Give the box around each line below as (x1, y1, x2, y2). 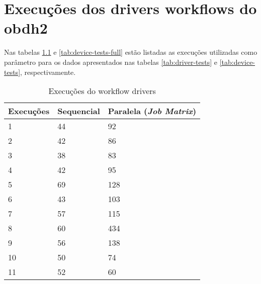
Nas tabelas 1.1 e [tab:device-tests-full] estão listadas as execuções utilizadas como (4, 47, 257, 57)
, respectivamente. (20, 66, 76, 77)
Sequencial (57, 105, 100, 117)
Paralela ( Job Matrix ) (108, 105, 197, 117)
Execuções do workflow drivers (48, 85, 156, 97)
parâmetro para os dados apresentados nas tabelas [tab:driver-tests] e (4, 56, 217, 67)
